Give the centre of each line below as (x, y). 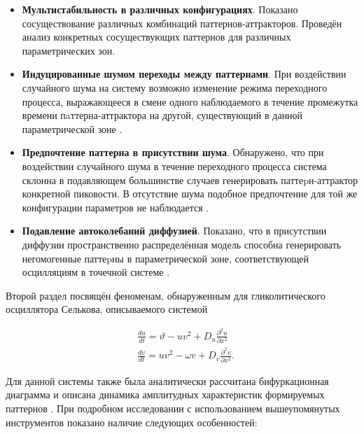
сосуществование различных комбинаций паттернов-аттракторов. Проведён (182, 23)
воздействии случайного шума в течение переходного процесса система (174, 166)
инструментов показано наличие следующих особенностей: (132, 422)
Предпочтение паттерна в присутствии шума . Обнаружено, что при (173, 152)
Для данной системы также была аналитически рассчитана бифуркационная (167, 380)
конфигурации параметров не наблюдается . (115, 207)
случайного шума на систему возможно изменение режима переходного (175, 87)
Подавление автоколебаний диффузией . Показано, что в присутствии (174, 231)
